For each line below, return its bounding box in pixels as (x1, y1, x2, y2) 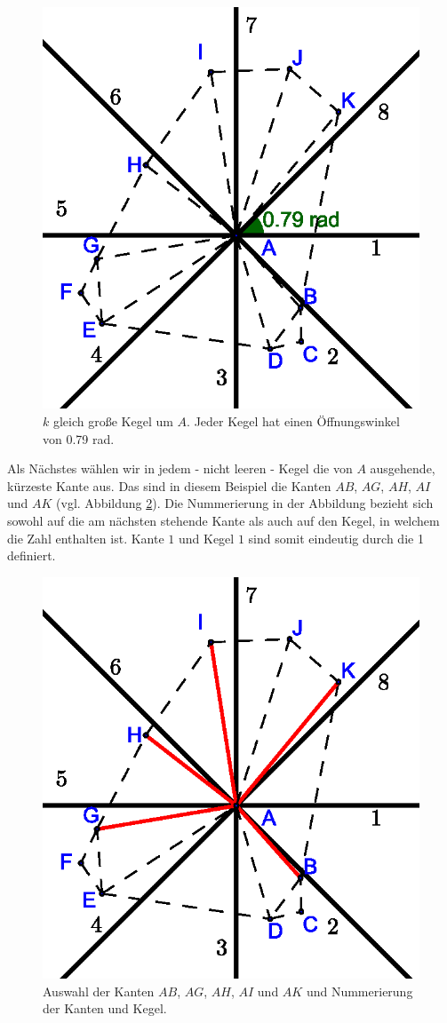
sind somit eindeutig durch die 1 (248, 528, 424, 547)
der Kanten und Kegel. (43, 999, 167, 1018)
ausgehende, (370, 459, 435, 478)
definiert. (7, 546, 56, 565)
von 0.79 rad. (43, 429, 115, 448)
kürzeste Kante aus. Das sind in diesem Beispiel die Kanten (7, 476, 331, 495)
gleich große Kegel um (52, 412, 173, 431)
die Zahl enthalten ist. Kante (7, 528, 164, 547)
